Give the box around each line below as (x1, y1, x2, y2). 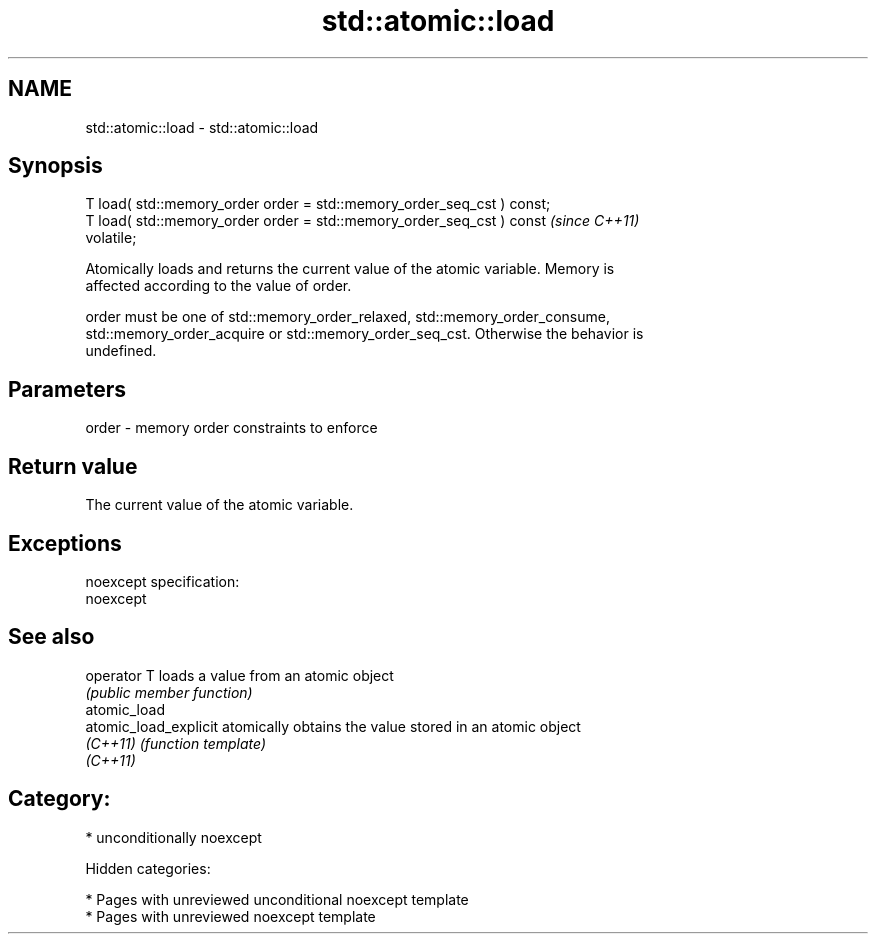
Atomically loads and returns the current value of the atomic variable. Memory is (85, 260, 615, 278)
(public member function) (85, 683, 253, 701)
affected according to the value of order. (85, 277, 352, 295)
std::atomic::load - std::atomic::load (85, 118, 319, 136)
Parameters (8, 376, 126, 402)
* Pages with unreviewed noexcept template (85, 907, 376, 925)
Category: (8, 786, 111, 812)
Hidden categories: (85, 859, 211, 877)
